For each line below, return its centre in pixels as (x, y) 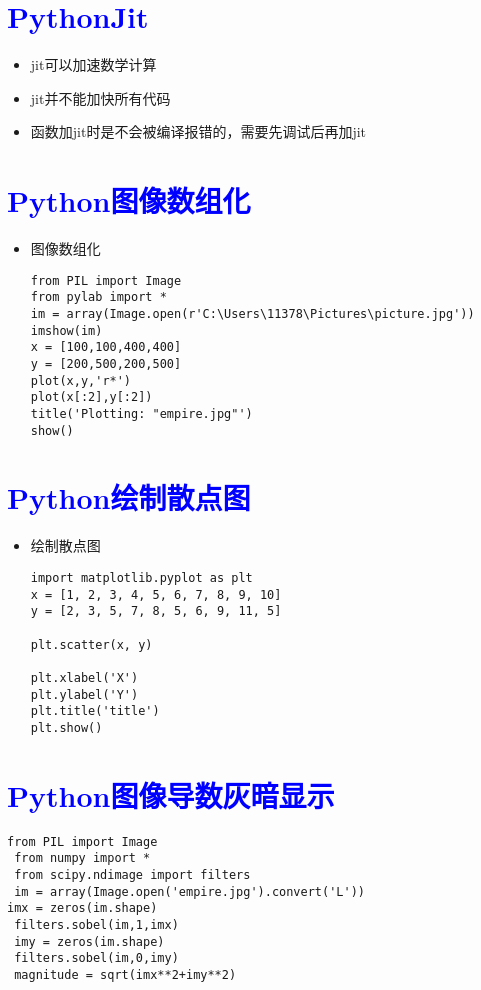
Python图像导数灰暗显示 (171, 794)
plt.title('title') (95, 711)
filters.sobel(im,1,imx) (96, 924)
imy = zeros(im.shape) (89, 941)
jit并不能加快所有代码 (100, 97)
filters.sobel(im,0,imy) (96, 958)
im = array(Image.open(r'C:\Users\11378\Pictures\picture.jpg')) (252, 313)
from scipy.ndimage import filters (132, 874)
